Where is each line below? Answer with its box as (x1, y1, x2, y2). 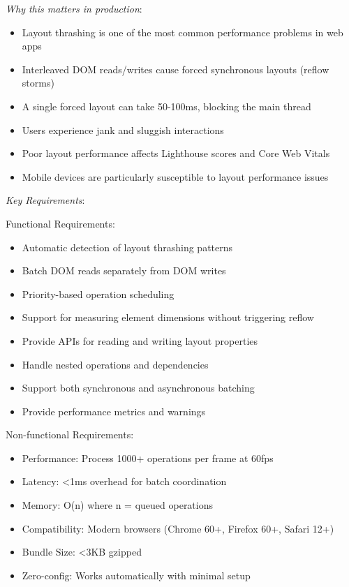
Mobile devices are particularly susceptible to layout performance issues (22, 169, 329, 184)
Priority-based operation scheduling (22, 286, 174, 301)
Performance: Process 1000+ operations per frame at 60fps (22, 450, 274, 465)
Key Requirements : (6, 193, 85, 207)
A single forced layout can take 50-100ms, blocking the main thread (22, 98, 311, 113)
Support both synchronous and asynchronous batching (22, 380, 255, 395)
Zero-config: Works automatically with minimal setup (22, 567, 251, 582)
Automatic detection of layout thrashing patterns (22, 239, 233, 254)
